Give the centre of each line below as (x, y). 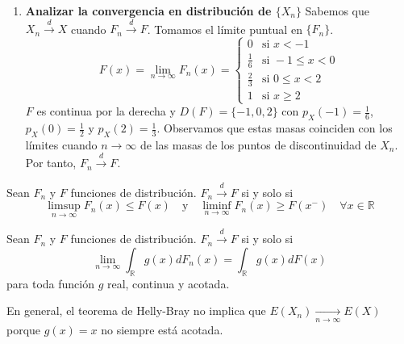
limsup (64, 206)
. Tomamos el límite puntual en (225, 29)
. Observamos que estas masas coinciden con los (275, 128)
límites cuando (61, 144)
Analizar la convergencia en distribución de (148, 10)
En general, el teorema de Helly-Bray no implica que (136, 310)
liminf (217, 206)
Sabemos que (337, 10)
